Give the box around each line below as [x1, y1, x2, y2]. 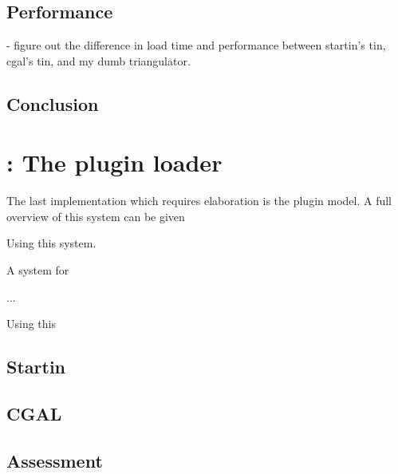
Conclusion [6, 91, 99, 116]
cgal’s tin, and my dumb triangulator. [6, 52, 191, 69]
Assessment [6, 448, 103, 472]
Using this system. [6, 235, 97, 251]
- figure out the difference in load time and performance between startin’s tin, [6, 37, 386, 53]
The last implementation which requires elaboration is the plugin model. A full [6, 192, 392, 209]
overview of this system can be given [6, 207, 185, 224]
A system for [6, 262, 69, 278]
